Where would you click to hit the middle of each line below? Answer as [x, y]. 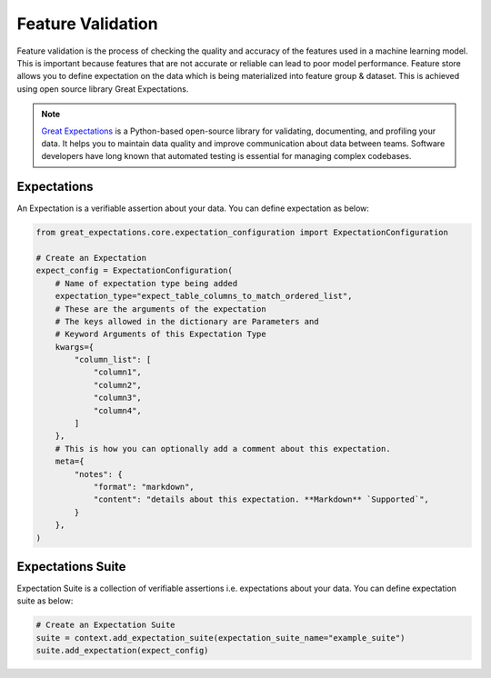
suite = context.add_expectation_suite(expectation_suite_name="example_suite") [220, 638]
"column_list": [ [113, 360]
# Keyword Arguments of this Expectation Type [161, 334]
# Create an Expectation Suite [106, 625]
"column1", [118, 372]
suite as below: [45, 601]
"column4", [118, 410]
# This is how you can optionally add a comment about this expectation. [223, 449]
